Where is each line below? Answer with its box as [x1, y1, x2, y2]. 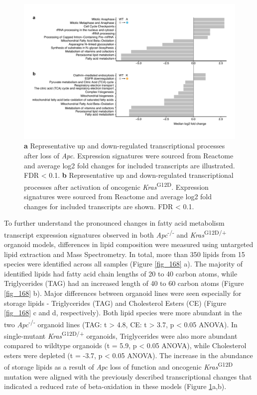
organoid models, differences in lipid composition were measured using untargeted [4, 239, 254, 250]
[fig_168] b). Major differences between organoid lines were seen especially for [4, 288, 242, 298]
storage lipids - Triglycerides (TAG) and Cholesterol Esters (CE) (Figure [4, 297, 227, 308]
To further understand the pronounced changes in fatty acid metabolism [4, 218, 225, 228]
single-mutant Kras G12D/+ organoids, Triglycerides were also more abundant [4, 329, 238, 341]
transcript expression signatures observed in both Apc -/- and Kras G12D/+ [4, 228, 227, 240]
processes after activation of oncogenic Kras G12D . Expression [24, 180, 209, 192]
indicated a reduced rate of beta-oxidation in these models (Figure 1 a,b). [4, 381, 227, 392]
